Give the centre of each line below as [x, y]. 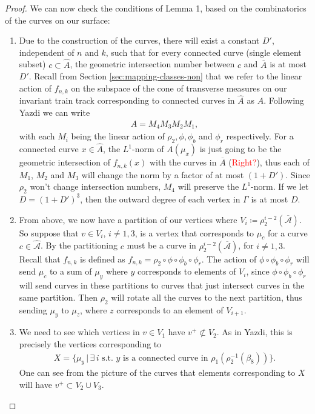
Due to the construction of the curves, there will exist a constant [139, 40]
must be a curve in [161, 245]
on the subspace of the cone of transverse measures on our [179, 88]
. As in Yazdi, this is [254, 332]
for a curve [287, 232]
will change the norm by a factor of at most [163, 174]
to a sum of [71, 271]
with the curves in [183, 162]
